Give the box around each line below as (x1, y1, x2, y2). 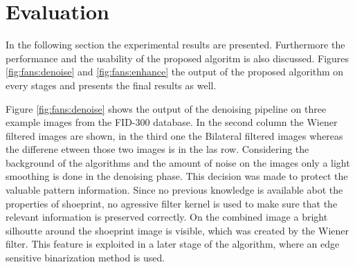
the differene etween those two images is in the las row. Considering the (6, 142, 309, 156)
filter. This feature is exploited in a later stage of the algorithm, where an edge (6, 237, 340, 251)
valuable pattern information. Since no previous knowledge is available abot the (6, 183, 343, 197)
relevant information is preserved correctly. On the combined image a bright (6, 210, 328, 224)
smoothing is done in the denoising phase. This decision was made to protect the (6, 169, 348, 183)
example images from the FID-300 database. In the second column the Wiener (6, 115, 338, 129)
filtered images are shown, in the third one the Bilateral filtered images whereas (6, 128, 343, 142)
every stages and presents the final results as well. (6, 77, 217, 92)
